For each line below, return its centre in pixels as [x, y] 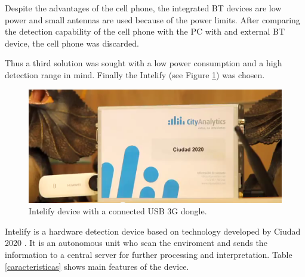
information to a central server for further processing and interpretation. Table [149, 254]
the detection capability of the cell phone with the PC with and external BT [145, 31]
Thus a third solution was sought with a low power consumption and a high [144, 63]
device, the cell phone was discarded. [72, 43]
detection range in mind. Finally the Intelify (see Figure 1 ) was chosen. [135, 74]
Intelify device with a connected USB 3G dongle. [118, 211]
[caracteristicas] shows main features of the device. [97, 266]
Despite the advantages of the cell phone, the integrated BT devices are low [143, 8]
